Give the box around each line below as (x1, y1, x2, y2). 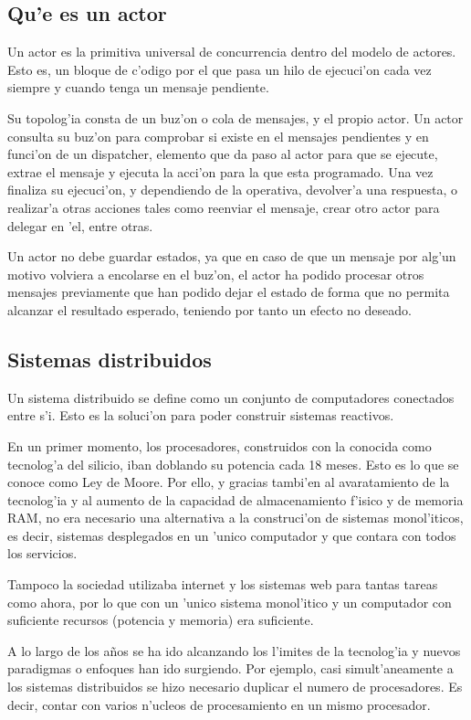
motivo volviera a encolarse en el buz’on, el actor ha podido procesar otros (7, 264, 424, 283)
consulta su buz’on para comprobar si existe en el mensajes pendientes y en (7, 126, 429, 145)
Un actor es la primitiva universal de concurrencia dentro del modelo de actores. (7, 42, 456, 61)
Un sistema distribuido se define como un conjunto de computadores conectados (7, 387, 455, 407)
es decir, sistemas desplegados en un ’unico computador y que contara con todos (7, 525, 456, 545)
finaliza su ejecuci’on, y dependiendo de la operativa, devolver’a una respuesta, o (7, 180, 458, 199)
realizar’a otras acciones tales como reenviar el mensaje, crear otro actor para (7, 197, 440, 217)
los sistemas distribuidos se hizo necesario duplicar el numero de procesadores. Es (7, 677, 463, 696)
